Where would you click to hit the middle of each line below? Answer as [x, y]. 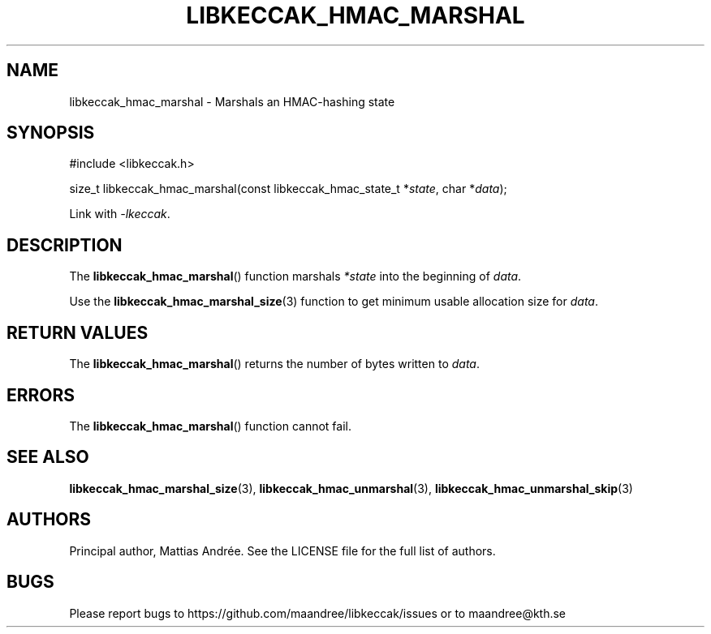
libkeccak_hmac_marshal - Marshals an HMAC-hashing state [232, 101]
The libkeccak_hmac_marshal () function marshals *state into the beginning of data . [295, 276]
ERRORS [41, 395]
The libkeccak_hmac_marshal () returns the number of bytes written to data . [274, 364]
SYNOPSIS [51, 133]
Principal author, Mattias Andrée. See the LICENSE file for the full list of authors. [282, 550]
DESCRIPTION [65, 245]
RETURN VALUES [78, 332]
